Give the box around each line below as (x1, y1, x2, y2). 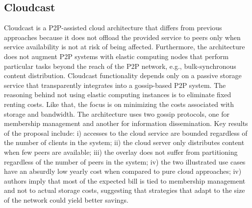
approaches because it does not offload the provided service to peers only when (4, 32, 241, 42)
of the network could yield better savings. (4, 194, 128, 205)
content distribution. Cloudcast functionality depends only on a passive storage (4, 70, 242, 81)
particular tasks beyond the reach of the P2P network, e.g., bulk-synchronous (4, 61, 236, 71)
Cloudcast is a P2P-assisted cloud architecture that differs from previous (4, 22, 222, 33)
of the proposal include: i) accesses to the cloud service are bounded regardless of (4, 127, 248, 138)
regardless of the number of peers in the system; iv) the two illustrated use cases (4, 156, 246, 166)
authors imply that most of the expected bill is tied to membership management (4, 175, 246, 186)
